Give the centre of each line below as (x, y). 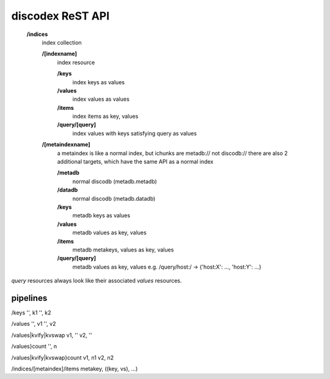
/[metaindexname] (66, 145)
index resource (76, 62)
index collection (62, 42)
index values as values (101, 99)
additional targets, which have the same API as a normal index (135, 162)
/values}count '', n (34, 346)
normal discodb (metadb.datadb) (114, 198)
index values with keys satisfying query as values (134, 133)
